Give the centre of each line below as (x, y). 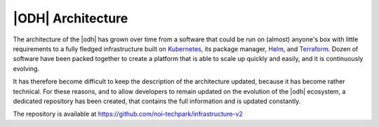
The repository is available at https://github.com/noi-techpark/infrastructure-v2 (128, 114)
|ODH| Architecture (71, 18)
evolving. (26, 68)
